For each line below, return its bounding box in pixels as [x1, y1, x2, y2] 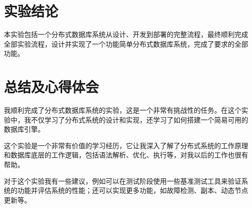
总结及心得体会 [4, 77, 99, 97]
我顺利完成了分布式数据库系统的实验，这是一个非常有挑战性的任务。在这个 [4, 105, 241, 115]
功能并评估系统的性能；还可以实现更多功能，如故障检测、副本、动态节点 [17, 185, 248, 195]
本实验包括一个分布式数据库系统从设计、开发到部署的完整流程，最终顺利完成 [4, 29, 248, 39]
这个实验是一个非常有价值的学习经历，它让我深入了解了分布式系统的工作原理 [4, 140, 248, 150]
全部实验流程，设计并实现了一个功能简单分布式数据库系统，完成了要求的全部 [4, 38, 248, 49]
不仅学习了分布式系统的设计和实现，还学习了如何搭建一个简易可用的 [31, 114, 248, 124]
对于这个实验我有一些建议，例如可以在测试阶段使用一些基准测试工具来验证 [4, 175, 241, 186]
